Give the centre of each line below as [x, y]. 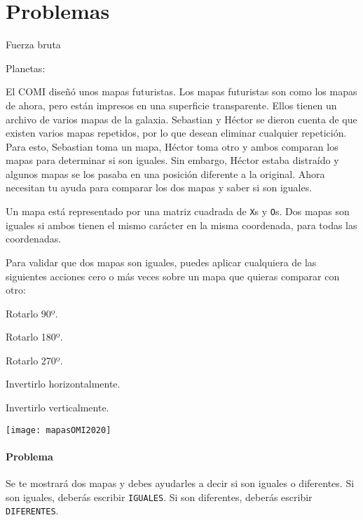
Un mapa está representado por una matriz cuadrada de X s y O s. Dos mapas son [178, 211]
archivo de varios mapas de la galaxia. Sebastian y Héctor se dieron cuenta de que [181, 119]
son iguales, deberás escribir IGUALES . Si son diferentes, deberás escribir [159, 497]
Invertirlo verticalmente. [57, 408]
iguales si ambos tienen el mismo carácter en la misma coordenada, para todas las [181, 225]
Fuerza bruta [33, 45]
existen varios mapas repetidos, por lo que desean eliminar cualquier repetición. [176, 133]
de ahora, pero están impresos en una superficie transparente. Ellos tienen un [171, 105]
